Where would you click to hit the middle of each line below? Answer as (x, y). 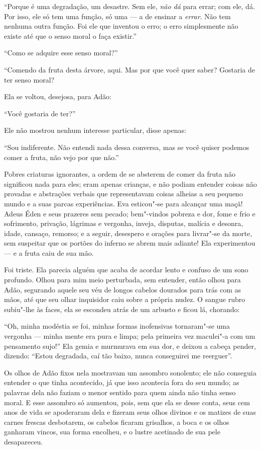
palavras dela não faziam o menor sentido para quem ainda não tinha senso (120, 392)
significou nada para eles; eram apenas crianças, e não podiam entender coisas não (130, 183)
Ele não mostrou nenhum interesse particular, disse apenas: (95, 130)
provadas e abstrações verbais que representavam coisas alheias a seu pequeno (123, 194)
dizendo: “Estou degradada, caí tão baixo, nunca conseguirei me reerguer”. (118, 356)
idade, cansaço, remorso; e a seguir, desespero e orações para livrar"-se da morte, (128, 233)
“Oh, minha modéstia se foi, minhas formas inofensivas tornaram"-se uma (117, 326)
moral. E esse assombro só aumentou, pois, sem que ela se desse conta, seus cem (127, 402)
